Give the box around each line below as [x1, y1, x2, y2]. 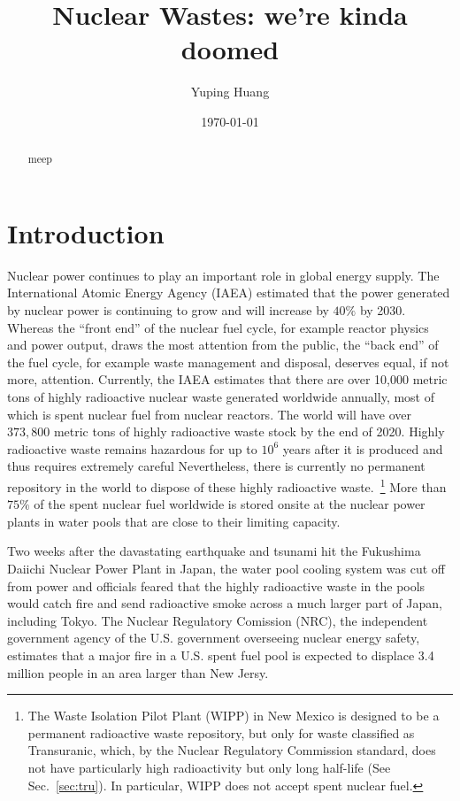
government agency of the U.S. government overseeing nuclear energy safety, [7, 628, 420, 647]
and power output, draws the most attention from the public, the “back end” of [7, 335, 439, 354]
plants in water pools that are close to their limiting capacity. [7, 512, 341, 530]
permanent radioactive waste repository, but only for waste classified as [27, 723, 415, 742]
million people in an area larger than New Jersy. [7, 663, 269, 682]
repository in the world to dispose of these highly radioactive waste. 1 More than [7, 475, 447, 496]
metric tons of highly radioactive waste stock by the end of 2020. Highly [53, 422, 445, 441]
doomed [180, 31, 280, 67]
